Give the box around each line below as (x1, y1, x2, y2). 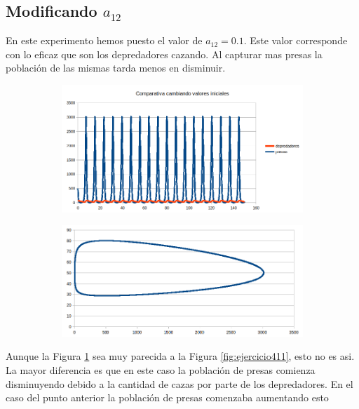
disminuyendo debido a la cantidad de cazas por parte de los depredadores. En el (6, 376, 353, 391)
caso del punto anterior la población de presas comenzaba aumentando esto (6, 390, 329, 405)
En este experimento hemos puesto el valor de (6, 33, 203, 48)
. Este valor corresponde (243, 33, 348, 48)
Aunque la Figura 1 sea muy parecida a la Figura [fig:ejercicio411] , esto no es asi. (6, 349, 355, 363)
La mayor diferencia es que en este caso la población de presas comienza (6, 362, 316, 377)
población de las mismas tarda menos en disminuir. (6, 60, 226, 75)
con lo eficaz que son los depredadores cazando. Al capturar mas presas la (6, 46, 323, 61)
